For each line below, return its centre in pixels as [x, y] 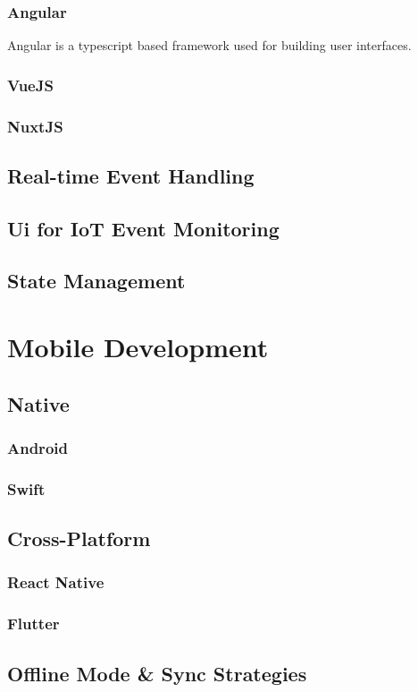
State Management [96, 281]
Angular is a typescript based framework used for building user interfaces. [209, 45]
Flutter [33, 624]
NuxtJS [35, 126]
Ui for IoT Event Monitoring [143, 228]
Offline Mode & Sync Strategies [157, 673]
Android [38, 447]
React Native [56, 582]
